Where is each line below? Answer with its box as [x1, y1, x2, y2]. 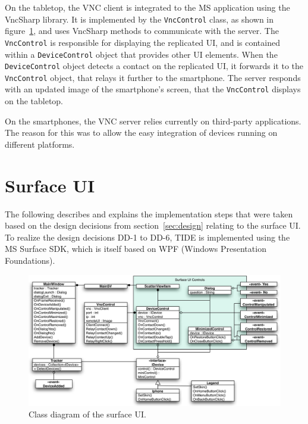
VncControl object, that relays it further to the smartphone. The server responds [5, 71, 301, 83]
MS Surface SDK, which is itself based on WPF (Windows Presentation [5, 242, 266, 255]
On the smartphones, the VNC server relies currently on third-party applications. [5, 114, 301, 127]
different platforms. [5, 138, 75, 150]
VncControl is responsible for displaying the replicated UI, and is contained [5, 36, 280, 48]
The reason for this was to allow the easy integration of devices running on [5, 126, 278, 139]
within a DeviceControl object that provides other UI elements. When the [5, 48, 278, 60]
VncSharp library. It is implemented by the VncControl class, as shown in [5, 13, 274, 25]
